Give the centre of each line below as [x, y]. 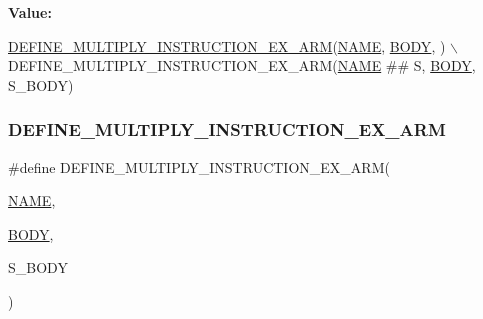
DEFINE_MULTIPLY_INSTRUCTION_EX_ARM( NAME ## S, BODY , [242, 65]
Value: [30, 12]
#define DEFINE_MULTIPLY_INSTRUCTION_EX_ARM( [199, 166]
